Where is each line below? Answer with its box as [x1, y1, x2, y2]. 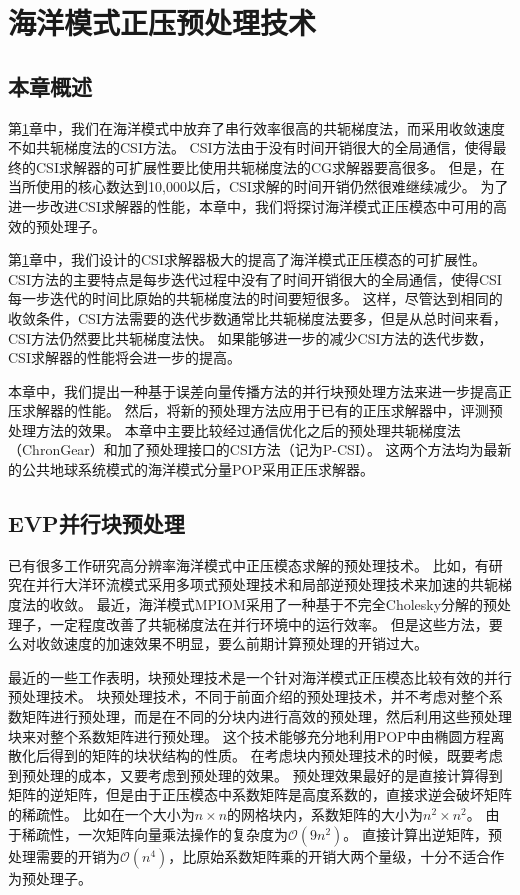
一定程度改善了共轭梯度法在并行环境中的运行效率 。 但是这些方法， [49, 613, 489, 634]
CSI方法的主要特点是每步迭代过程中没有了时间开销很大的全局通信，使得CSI [8, 268, 502, 289]
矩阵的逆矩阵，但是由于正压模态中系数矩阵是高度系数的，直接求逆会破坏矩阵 [8, 784, 512, 805]
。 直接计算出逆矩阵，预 [343, 823, 503, 844]
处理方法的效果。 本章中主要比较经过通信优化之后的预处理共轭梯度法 [8, 419, 461, 440]
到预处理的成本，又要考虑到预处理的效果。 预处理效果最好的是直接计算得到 [8, 764, 503, 785]
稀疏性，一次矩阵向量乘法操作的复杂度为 [21, 823, 288, 844]
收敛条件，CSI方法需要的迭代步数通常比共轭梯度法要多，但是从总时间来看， [8, 307, 507, 328]
